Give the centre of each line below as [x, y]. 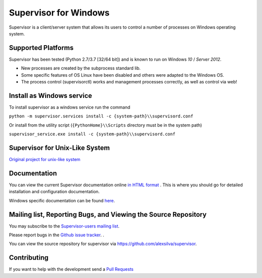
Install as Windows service [50, 95]
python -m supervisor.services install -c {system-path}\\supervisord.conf [101, 116]
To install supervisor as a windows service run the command [70, 107]
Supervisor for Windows [59, 13]
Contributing [29, 258]
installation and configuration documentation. [54, 192]
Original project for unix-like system [45, 159]
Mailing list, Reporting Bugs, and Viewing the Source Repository [108, 214]
